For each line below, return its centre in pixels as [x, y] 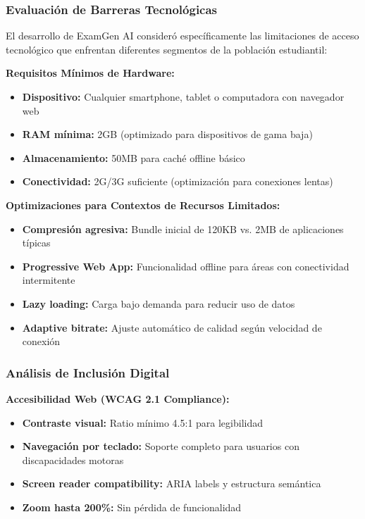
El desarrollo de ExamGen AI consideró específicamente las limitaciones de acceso [182, 36]
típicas [36, 243]
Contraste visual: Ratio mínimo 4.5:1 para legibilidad [143, 422]
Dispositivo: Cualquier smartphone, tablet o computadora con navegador [183, 96]
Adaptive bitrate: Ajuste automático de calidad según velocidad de [172, 327]
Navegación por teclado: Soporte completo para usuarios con [161, 446]
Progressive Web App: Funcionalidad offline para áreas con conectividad [186, 266]
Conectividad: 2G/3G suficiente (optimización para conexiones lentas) [178, 181]
